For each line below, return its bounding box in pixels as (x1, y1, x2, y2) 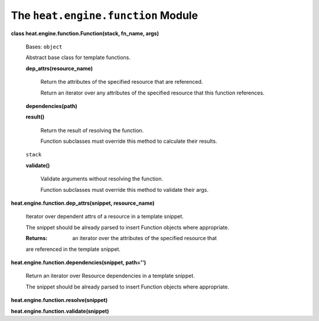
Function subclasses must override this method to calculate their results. (40, 137, 217, 145)
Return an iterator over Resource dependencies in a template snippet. (25, 272, 195, 280)
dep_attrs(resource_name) (25, 65, 93, 72)
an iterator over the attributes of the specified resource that (72, 235, 217, 242)
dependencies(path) (25, 102, 77, 109)
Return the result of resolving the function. (40, 127, 144, 134)
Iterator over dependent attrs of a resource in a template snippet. (25, 213, 184, 220)
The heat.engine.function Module (11, 9, 198, 22)
